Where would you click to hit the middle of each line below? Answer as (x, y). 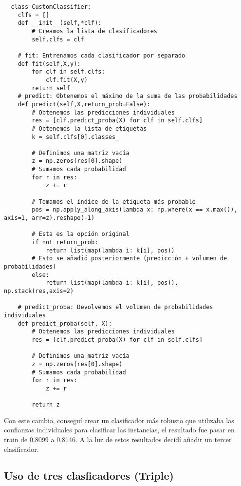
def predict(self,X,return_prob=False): (84, 104)
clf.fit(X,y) (66, 80)
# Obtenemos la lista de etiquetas (89, 128)
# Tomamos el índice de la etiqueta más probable (114, 202)
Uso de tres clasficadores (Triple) (89, 475)
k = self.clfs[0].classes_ (75, 137)
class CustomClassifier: (51, 7)
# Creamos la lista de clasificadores (94, 31)
